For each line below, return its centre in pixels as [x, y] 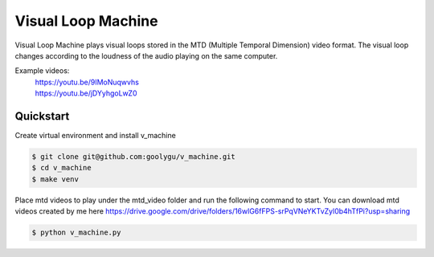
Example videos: [42, 71]
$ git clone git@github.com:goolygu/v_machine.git [134, 157]
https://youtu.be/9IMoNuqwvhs [87, 82]
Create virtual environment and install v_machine [95, 136]
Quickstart [42, 116]
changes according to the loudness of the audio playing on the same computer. [146, 55]
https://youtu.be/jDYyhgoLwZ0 [86, 93]
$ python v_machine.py [76, 233]
